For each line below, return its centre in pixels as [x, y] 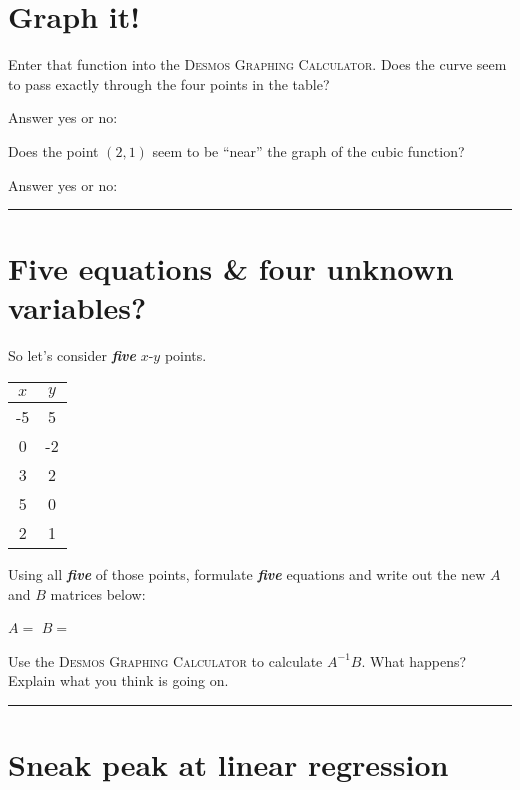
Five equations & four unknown [231, 268]
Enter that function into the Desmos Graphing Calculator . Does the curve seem [257, 64]
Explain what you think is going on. [118, 680]
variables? [77, 307]
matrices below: [98, 593]
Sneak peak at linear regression [228, 764]
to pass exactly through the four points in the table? [169, 83]
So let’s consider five [72, 355]
